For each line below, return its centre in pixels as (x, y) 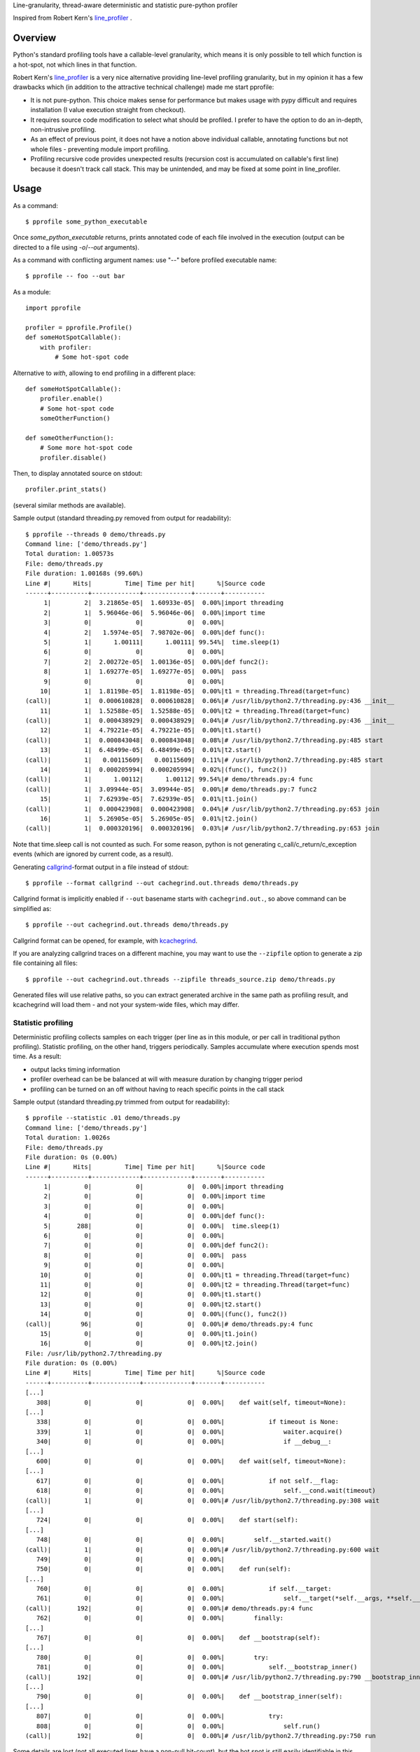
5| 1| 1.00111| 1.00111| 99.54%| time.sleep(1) (162, 642)
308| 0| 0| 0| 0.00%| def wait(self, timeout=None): (191, 1402)
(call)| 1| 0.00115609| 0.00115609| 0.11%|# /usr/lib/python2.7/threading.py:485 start (204, 760)
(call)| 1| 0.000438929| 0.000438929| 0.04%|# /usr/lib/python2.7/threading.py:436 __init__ (210, 721)
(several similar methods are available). (69, 505)
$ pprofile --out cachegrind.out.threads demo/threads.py (127, 925)
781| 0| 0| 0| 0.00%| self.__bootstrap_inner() (197, 1667)
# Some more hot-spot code (86, 448)
